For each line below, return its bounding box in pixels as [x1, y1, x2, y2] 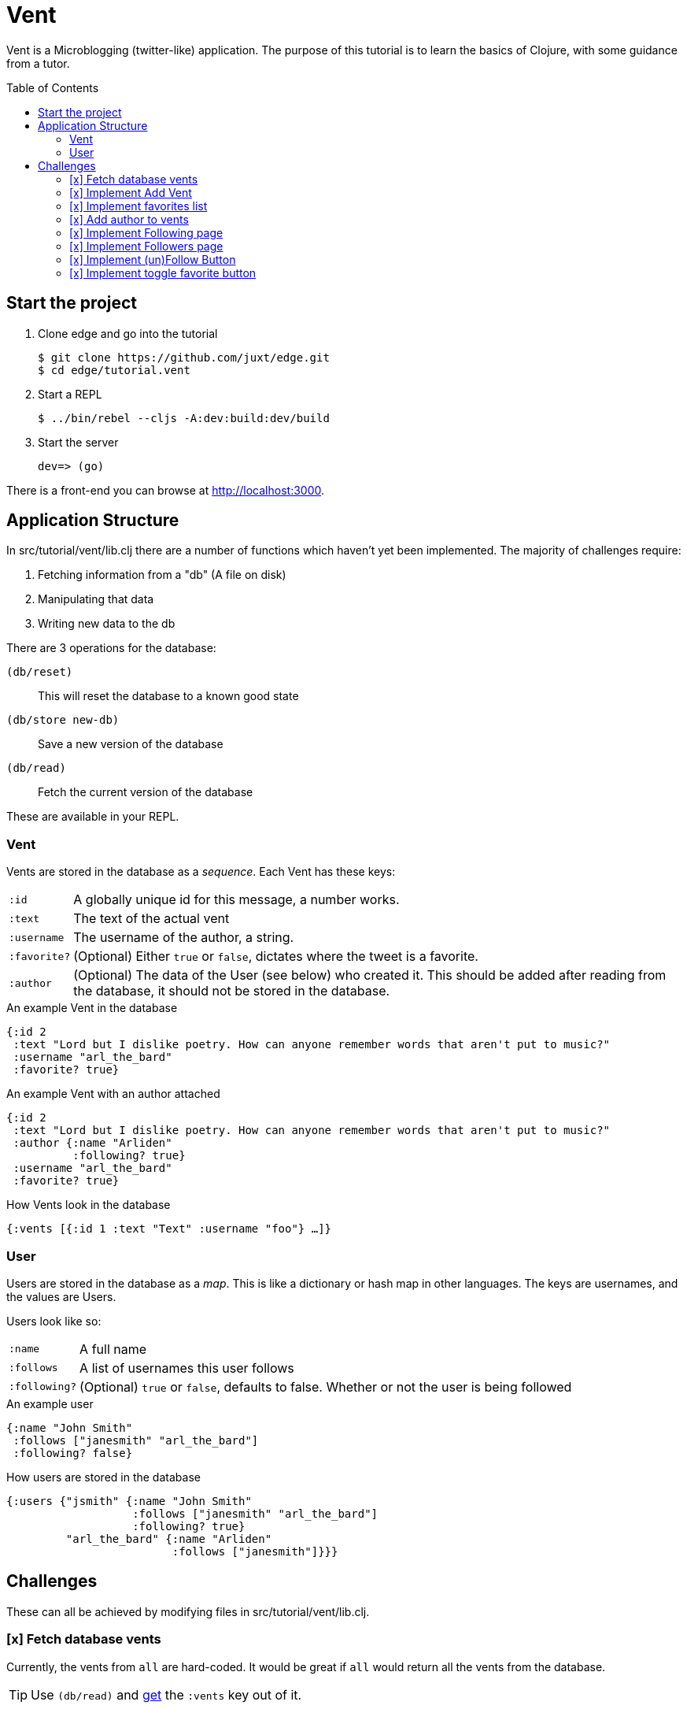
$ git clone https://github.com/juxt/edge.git [38, 350, 330, 364]
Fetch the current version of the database [38, 785, 253, 799]
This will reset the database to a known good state [38, 689, 299, 703]
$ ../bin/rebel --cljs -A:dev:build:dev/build [38, 411, 330, 424]
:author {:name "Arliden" [13, 1136, 172, 1150]
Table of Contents [6, 80, 99, 95]
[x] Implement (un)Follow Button [69, 252, 236, 266]
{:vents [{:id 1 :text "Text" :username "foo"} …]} [6, 1222, 332, 1236]
